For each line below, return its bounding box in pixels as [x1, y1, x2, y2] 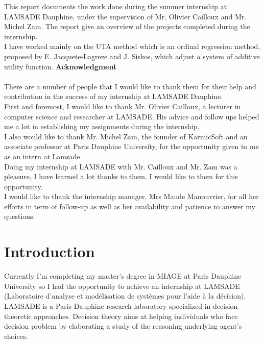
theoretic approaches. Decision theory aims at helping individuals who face [4, 310, 238, 321]
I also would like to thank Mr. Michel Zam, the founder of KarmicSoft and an [4, 131, 248, 141]
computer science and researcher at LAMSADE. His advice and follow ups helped [4, 111, 259, 121]
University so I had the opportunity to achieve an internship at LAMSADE [4, 280, 240, 291]
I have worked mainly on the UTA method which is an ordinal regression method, [4, 41, 260, 52]
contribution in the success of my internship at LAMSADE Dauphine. [4, 91, 223, 102]
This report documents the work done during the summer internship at [4, 1, 227, 11]
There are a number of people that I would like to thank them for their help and [4, 81, 256, 91]
